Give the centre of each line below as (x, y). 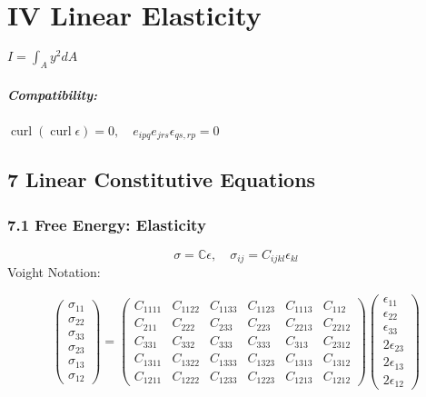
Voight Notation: (54, 272)
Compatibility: (52, 94)
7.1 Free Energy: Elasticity (107, 224)
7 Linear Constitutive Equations (162, 179)
